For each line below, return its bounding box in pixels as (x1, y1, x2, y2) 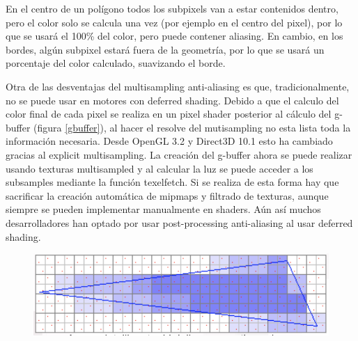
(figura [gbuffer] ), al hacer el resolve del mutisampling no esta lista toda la (33, 120, 351, 134)
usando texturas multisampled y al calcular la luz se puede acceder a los (6, 161, 313, 175)
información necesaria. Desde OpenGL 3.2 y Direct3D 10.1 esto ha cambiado (6, 134, 333, 148)
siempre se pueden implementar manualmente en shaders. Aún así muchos (6, 202, 321, 216)
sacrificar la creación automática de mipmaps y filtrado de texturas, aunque (6, 188, 329, 203)
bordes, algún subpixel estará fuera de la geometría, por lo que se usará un (6, 42, 325, 56)
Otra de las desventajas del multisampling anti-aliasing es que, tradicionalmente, (6, 79, 350, 93)
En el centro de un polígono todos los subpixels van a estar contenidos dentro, (6, 1, 338, 15)
